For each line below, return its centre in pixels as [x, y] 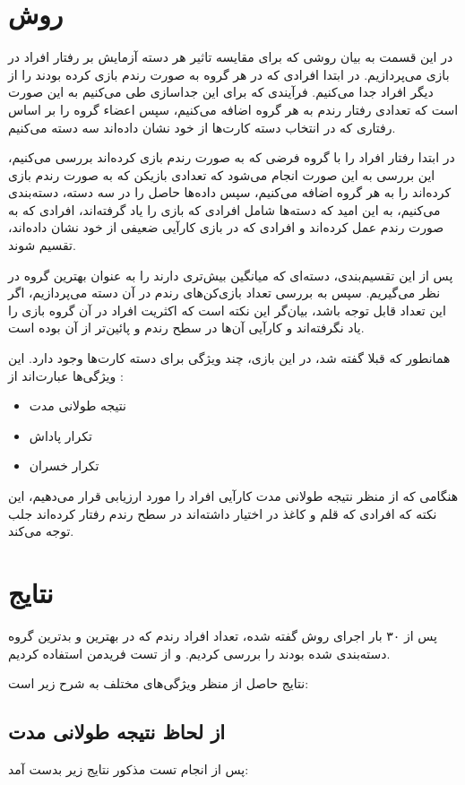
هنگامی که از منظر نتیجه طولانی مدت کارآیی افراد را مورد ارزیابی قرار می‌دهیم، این [233, 496]
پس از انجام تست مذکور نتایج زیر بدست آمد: [129, 768]
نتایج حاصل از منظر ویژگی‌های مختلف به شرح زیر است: [159, 683]
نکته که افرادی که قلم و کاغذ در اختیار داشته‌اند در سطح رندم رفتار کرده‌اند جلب [223, 513]
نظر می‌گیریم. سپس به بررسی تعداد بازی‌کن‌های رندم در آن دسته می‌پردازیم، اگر [224, 293]
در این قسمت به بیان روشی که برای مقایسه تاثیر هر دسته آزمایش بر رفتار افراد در [231, 57]
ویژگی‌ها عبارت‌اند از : [66, 375]
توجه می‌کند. [41, 531]
